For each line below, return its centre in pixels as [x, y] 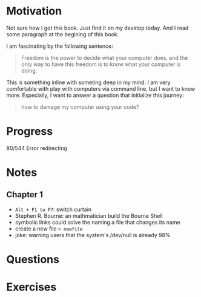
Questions [33, 260]
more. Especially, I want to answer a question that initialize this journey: [95, 95]
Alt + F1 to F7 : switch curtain [53, 209]
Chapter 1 [25, 195]
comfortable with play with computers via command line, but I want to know [101, 88]
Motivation [34, 11]
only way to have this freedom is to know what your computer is [101, 64]
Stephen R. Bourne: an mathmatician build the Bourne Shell [89, 215]
